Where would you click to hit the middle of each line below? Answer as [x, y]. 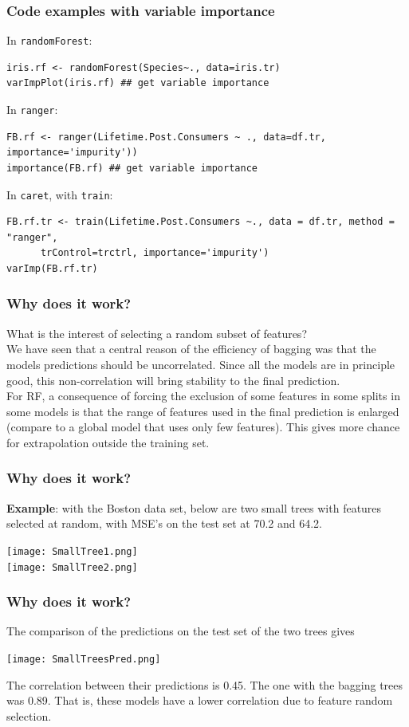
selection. [29, 715]
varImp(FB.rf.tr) [52, 268]
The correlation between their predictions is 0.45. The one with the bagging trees [205, 684]
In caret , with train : [60, 194]
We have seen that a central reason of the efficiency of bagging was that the [191, 349]
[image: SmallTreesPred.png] [84, 660]
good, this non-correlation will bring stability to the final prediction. [173, 380]
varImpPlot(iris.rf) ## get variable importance [138, 83]
